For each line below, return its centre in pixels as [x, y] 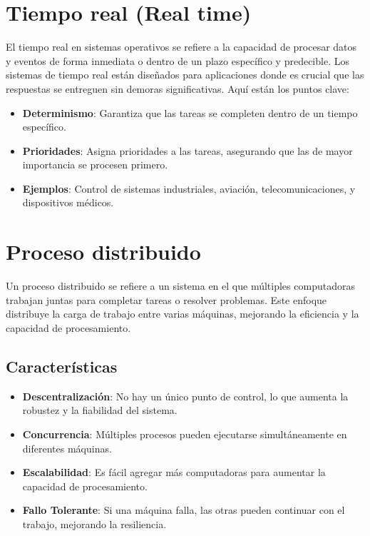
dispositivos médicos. [68, 202]
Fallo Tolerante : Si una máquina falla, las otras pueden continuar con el [184, 510]
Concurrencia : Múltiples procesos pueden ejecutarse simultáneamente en [185, 434]
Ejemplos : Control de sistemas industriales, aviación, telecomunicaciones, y [189, 188]
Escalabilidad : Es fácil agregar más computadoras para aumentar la [174, 472]
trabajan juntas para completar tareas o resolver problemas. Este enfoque [166, 299]
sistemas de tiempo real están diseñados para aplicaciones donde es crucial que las [185, 75]
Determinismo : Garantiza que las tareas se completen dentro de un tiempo [190, 112]
